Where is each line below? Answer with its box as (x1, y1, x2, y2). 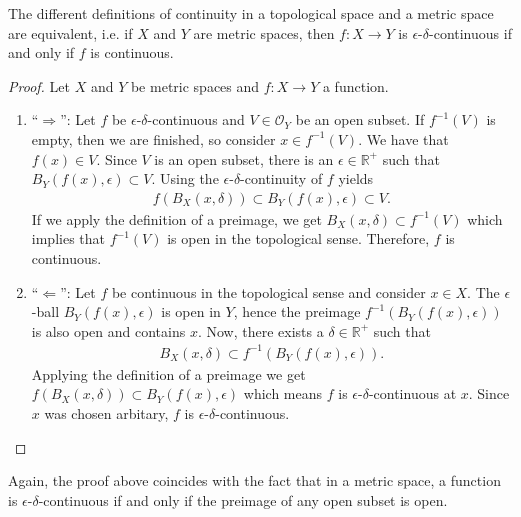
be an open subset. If (295, 109, 425, 130)
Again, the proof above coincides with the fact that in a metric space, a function (8, 470, 501, 491)
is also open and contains (31, 320, 186, 341)
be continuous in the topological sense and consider (111, 281, 426, 302)
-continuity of (240, 168, 323, 189)
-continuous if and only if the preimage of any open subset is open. (38, 489, 448, 510)
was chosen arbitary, (44, 403, 169, 424)
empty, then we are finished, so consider (31, 128, 276, 149)
